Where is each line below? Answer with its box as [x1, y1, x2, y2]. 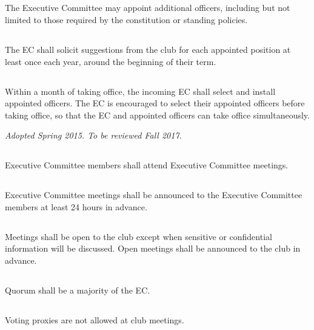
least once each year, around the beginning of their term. [5, 55, 216, 67]
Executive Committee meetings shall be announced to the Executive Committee [5, 188, 302, 201]
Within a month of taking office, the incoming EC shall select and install [5, 84, 276, 97]
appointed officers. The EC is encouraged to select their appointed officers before [5, 97, 305, 109]
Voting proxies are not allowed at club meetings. [5, 314, 184, 326]
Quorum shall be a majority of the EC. [5, 284, 150, 297]
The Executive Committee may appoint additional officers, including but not [5, 1, 290, 14]
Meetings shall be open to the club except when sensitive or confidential [5, 230, 272, 242]
